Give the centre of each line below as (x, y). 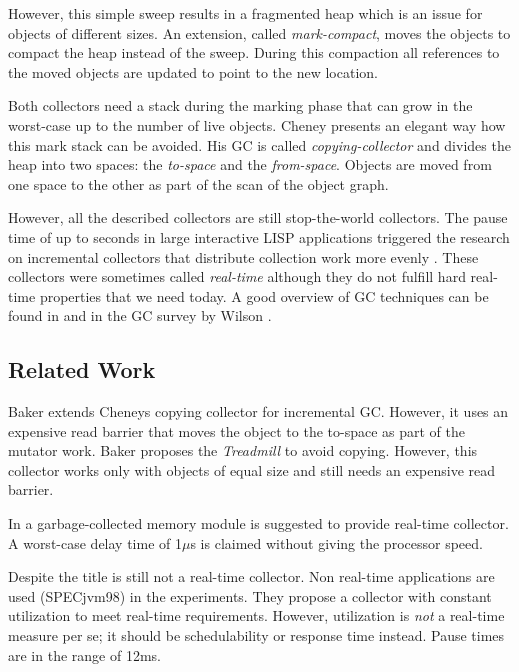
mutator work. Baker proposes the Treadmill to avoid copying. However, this (243, 450)
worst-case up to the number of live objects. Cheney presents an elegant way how (257, 124)
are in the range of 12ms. (84, 654)
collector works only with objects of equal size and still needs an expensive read (252, 469)
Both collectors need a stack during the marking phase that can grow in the (240, 105)
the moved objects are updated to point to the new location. (193, 71)
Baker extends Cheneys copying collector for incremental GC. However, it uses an (258, 411)
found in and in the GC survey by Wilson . (140, 315)
